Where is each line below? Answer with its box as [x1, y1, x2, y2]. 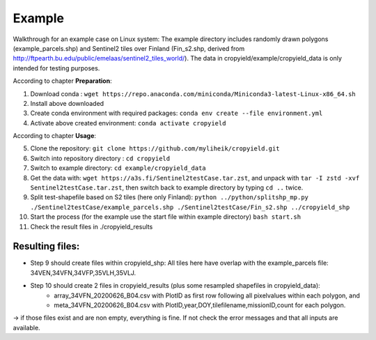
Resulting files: [13, 240, 80, 252]
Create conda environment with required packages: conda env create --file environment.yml [30, 109, 323, 118]
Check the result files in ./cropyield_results [30, 222, 153, 231]
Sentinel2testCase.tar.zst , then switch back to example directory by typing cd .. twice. [30, 183, 304, 192]
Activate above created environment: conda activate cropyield [30, 118, 226, 127]
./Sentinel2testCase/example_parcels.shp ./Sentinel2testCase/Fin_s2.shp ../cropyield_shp [30, 203, 350, 211]
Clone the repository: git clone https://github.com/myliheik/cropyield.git [30, 144, 280, 153]
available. [13, 323, 41, 332]
